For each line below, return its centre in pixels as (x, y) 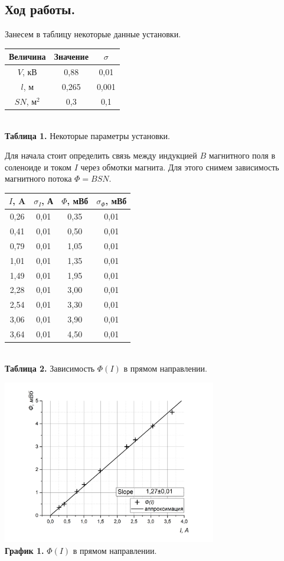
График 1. (25, 550)
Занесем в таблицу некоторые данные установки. (93, 34)
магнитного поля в (242, 155)
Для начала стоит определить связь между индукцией (101, 155)
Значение (71, 57)
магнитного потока (38, 178)
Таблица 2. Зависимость (50, 368)
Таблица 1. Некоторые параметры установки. (87, 135)
